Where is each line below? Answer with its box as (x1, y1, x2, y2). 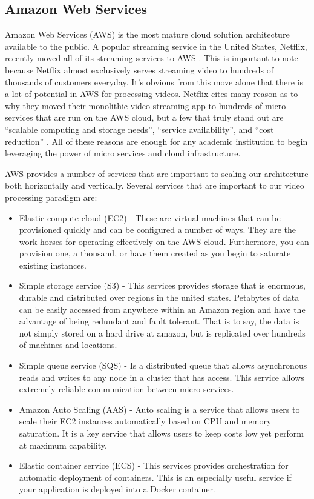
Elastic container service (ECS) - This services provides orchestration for (19, 459, 289, 472)
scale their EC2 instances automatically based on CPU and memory (19, 415, 272, 427)
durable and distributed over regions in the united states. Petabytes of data (19, 291, 299, 304)
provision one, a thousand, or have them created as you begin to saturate (19, 247, 291, 260)
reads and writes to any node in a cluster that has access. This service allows (19, 370, 304, 383)
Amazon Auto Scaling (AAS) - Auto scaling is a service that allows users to (19, 403, 300, 415)
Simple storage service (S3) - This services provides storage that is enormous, (19, 279, 306, 292)
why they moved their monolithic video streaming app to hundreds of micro (5, 99, 286, 112)
